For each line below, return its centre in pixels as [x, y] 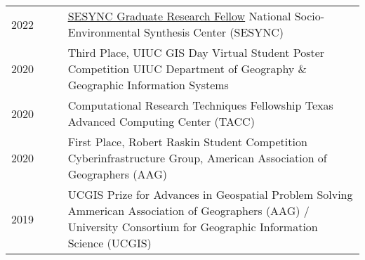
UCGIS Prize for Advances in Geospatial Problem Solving [210, 194]
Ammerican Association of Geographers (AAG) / [188, 210]
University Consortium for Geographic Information [193, 227]
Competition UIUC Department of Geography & [187, 69]
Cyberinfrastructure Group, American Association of [197, 158]
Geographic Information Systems [148, 85]
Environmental [104, 32]
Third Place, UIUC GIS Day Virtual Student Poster [196, 52]
